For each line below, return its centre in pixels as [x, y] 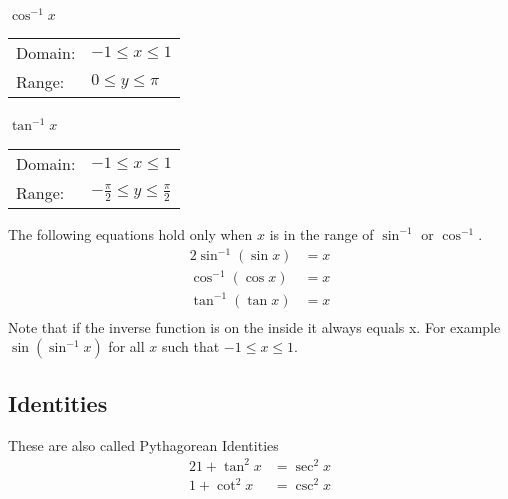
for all [126, 346]
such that [190, 346]
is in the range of [321, 233]
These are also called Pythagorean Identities [143, 444]
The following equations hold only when [130, 233]
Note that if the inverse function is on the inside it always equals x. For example [254, 326]
